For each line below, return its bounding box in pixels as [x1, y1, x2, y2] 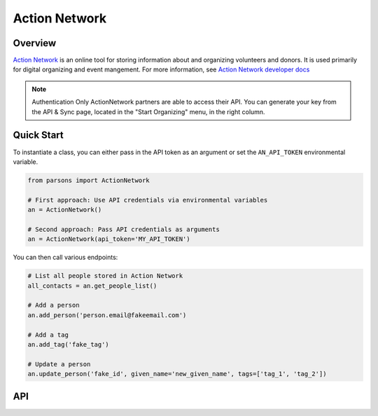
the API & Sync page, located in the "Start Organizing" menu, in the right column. [31, 107, 265, 116]
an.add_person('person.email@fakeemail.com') [27, 311, 187, 319]
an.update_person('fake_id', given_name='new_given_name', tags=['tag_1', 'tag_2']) [27, 370, 327, 378]
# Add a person [27, 301, 80, 310]
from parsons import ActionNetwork [27, 176, 150, 184]
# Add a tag [27, 331, 69, 339]
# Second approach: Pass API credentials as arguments [27, 225, 220, 233]
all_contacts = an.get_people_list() [27, 282, 157, 290]
